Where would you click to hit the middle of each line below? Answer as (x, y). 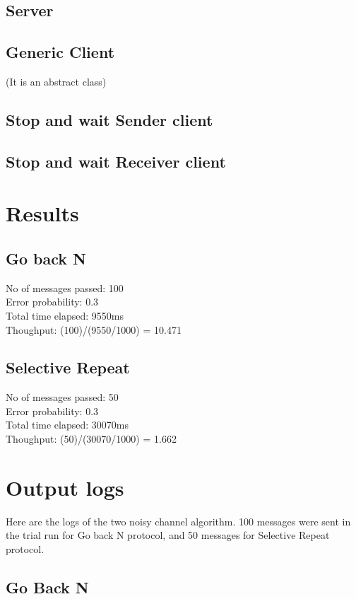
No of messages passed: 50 (62, 397)
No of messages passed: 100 (65, 287)
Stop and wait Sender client (109, 119)
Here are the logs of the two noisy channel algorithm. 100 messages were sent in (178, 521)
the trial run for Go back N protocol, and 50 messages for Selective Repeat (168, 535)
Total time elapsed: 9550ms (65, 315)
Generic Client (60, 52)
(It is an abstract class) (56, 81)
